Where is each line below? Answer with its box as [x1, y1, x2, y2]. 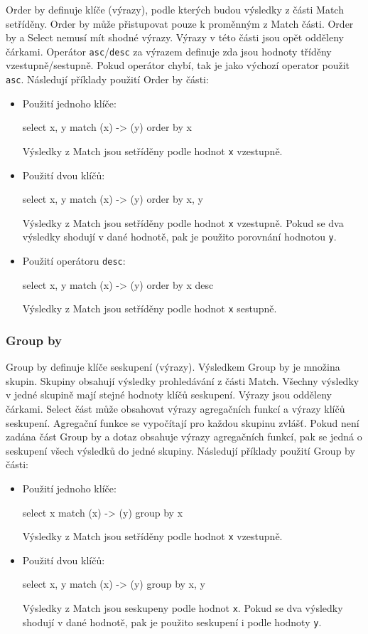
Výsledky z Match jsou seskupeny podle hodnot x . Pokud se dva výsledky [22, 600, 343, 615]
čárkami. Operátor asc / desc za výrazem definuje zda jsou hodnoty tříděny [6, 43, 332, 58]
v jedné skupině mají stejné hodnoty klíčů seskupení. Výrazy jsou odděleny [6, 387, 332, 402]
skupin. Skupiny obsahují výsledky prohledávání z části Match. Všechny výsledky [6, 373, 359, 388]
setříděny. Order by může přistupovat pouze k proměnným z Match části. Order [6, 16, 354, 31]
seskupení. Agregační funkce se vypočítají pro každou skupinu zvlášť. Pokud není [6, 415, 359, 430]
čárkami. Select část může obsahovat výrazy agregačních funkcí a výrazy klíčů [6, 401, 345, 416]
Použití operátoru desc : [22, 253, 126, 268]
